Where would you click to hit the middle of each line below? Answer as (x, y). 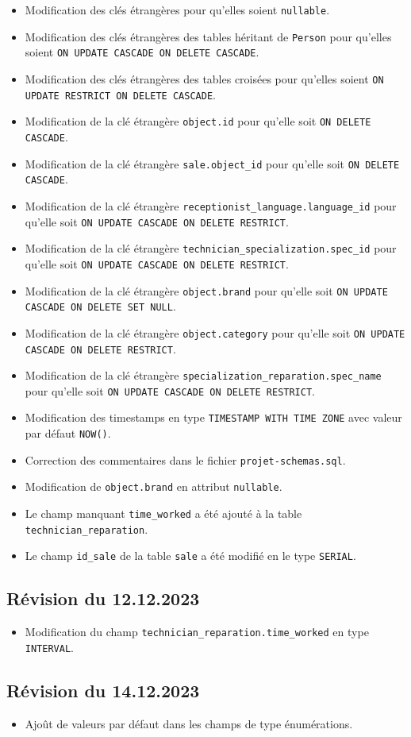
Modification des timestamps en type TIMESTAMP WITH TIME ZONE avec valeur (213, 417)
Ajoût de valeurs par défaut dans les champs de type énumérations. (189, 723)
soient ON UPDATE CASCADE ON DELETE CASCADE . (142, 52)
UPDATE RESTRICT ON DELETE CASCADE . (120, 94)
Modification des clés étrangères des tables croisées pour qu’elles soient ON (204, 78)
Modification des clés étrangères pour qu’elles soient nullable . (177, 10)
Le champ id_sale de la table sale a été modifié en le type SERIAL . (190, 556)
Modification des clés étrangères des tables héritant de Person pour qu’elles (208, 36)
